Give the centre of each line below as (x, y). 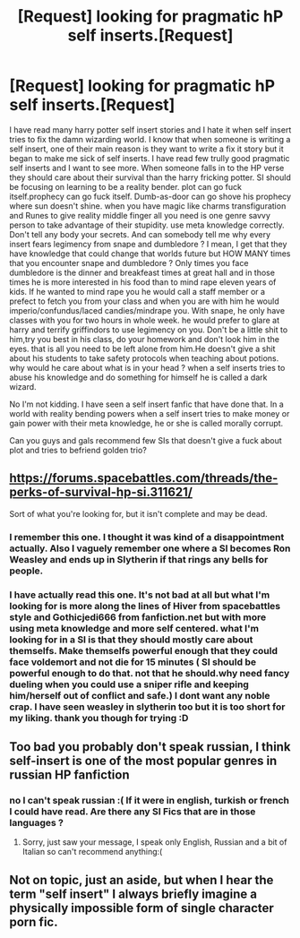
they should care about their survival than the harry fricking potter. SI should (150, 177)
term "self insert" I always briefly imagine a (133, 894)
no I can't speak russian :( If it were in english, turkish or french (149, 800)
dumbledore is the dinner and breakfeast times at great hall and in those (142, 272)
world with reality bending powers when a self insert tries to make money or (150, 413)
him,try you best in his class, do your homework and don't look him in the (145, 339)
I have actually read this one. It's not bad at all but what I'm (140, 595)
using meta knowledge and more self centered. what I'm (134, 628)
